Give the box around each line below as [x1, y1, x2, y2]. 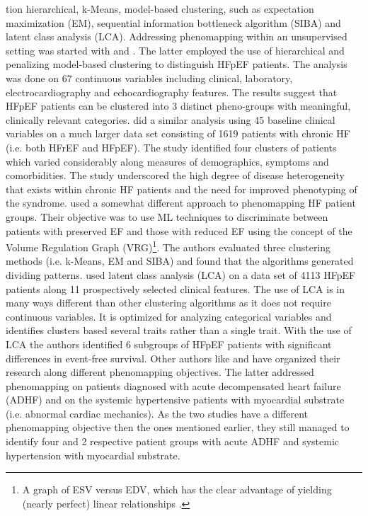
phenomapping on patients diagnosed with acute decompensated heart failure [6, 378, 341, 393]
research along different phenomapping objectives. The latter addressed [6, 365, 314, 379]
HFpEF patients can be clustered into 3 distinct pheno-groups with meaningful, [6, 98, 351, 113]
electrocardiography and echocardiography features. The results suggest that [6, 84, 338, 99]
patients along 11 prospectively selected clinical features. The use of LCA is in [6, 281, 345, 296]
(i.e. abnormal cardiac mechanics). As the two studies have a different [6, 406, 308, 420]
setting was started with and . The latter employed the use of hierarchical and [6, 42, 345, 57]
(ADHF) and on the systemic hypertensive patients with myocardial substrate [6, 392, 345, 407]
